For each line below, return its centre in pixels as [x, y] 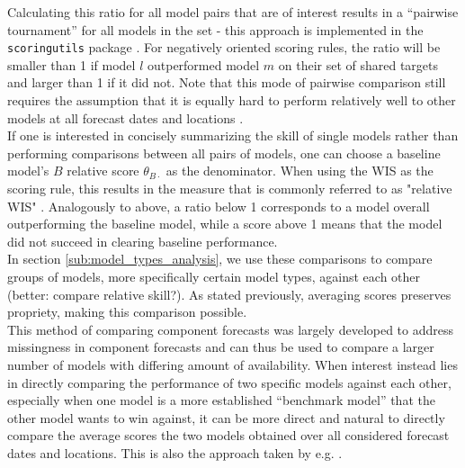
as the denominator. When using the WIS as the [300, 171]
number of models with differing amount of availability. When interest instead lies [232, 364]
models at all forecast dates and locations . [125, 117]
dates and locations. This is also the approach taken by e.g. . [175, 452]
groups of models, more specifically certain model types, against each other [214, 276]
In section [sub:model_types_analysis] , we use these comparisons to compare [220, 259]
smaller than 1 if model [72, 64]
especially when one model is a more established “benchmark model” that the [221, 400]
